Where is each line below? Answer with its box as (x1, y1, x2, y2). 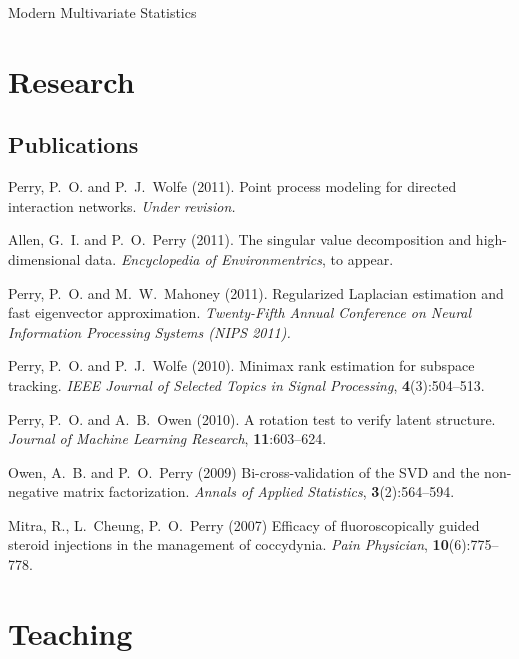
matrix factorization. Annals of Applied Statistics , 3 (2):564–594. (63, 481, 455, 502)
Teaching (8, 612, 133, 653)
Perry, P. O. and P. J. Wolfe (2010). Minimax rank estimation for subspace (8, 355, 475, 376)
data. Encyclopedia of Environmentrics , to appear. (85, 248, 394, 269)
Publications (8, 129, 139, 160)
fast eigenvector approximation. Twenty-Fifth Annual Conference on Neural (8, 302, 472, 323)
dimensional (8, 248, 81, 269)
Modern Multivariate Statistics (8, 2, 197, 22)
